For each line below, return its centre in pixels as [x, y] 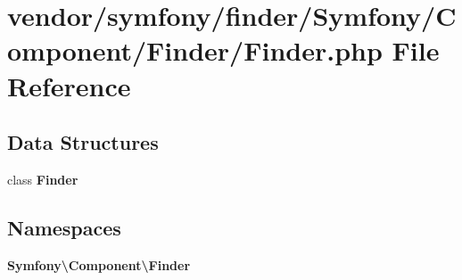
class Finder [43, 179]
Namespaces [64, 227]
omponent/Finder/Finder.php [195, 50]
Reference [69, 85]
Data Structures [83, 142]
